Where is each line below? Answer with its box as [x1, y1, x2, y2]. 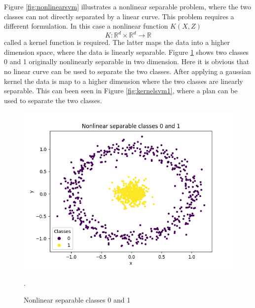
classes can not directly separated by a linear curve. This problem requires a [4, 11, 234, 21]
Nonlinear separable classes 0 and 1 [24, 294, 131, 305]
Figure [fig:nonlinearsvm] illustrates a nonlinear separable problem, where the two [4, 1, 251, 11]
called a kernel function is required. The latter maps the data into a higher [4, 37, 230, 47]
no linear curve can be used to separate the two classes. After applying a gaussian [4, 66, 251, 77]
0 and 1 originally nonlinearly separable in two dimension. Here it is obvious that [4, 56, 250, 67]
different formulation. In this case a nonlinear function [4, 21, 168, 31]
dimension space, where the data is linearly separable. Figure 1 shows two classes [4, 46, 249, 57]
